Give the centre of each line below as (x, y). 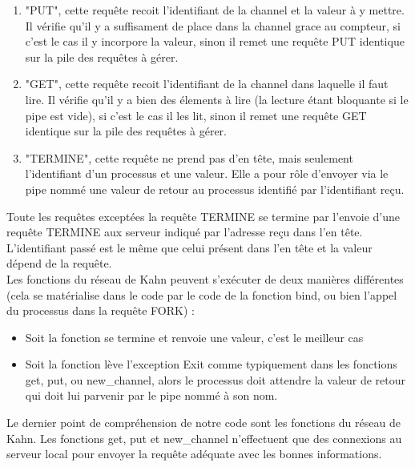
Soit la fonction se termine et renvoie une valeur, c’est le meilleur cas (194, 337)
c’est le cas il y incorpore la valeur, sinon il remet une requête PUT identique (215, 41)
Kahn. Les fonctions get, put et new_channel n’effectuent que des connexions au (204, 438)
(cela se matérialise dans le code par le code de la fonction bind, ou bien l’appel (202, 294)
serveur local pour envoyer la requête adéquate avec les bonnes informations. (194, 454)
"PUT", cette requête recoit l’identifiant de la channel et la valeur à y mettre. (215, 10)
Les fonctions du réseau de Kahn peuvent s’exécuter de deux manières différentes (205, 278)
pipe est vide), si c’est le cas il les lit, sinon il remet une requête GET (196, 115)
